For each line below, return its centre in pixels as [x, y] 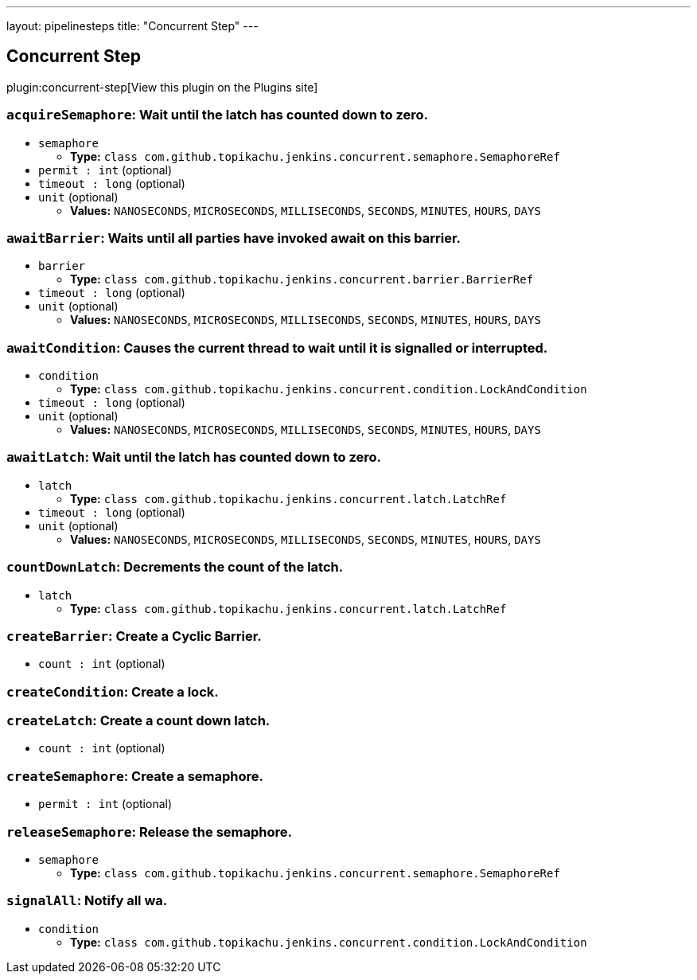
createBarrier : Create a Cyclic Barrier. [134, 636]
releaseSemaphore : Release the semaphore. [150, 832]
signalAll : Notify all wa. [87, 901]
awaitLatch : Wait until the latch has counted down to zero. [194, 457]
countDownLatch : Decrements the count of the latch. [175, 567]
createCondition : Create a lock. [113, 691]
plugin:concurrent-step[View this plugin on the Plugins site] [162, 87]
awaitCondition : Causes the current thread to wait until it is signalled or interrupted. [277, 347]
